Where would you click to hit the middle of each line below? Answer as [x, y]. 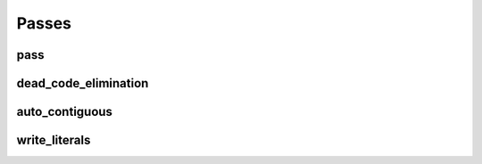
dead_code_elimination [83, 83]
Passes [44, 23]
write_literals [54, 140]
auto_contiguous [65, 112]
